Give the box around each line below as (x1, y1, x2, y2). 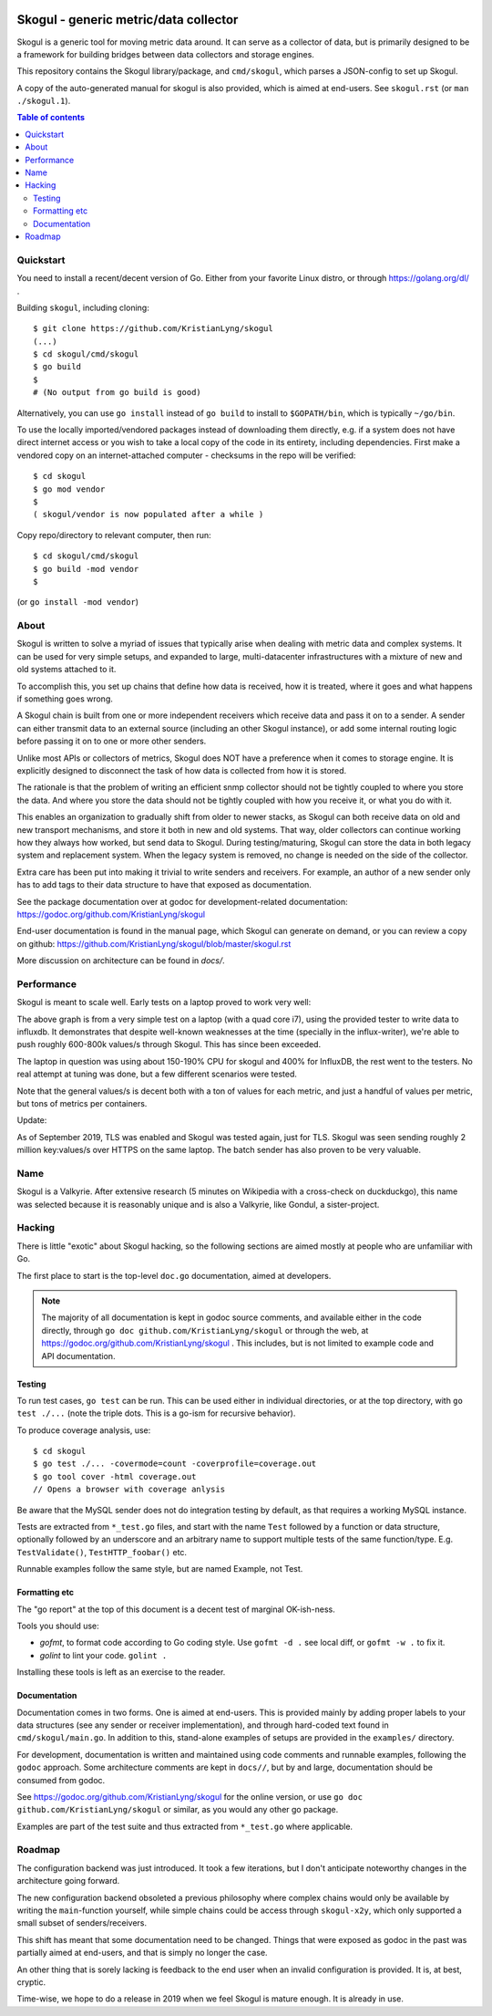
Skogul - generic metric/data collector (16, 12, 239, 27)
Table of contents (16, 112, 86, 123)
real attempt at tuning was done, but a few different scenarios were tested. (16, 1068, 298, 1080)
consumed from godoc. (16, 1774, 106, 1785)
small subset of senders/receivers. (16, 1917, 148, 1928)
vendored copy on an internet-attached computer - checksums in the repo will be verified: (16, 450, 356, 461)
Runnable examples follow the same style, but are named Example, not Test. (16, 1564, 303, 1574)
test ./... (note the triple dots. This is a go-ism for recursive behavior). (16, 1408, 296, 1418)
